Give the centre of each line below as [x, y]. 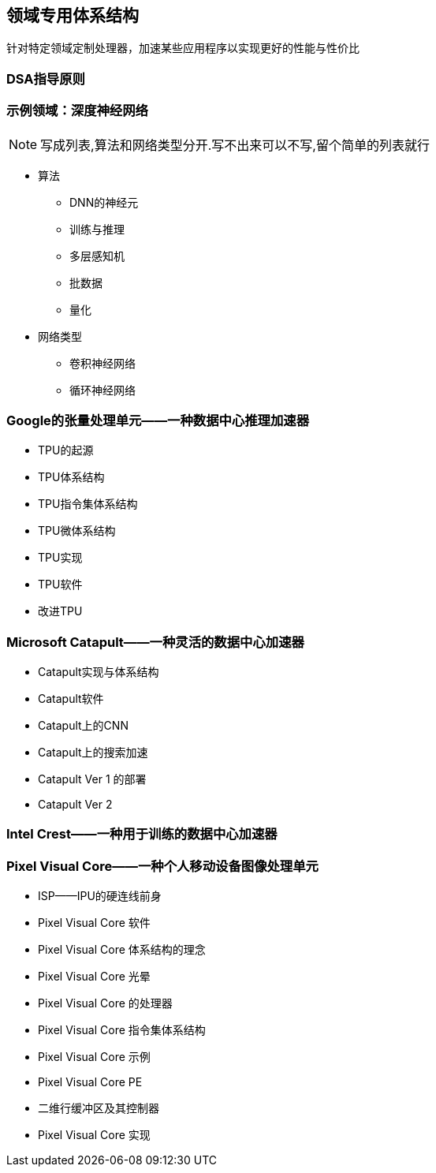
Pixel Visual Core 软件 [94, 923]
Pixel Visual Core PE [90, 1082]
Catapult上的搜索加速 [93, 753]
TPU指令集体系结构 [88, 504]
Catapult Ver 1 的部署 [92, 779]
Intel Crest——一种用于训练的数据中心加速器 [142, 834]
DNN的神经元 [104, 202]
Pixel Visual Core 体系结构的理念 [122, 950]
